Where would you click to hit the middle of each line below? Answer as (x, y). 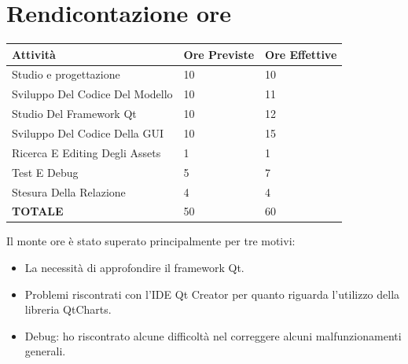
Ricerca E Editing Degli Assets (86, 152)
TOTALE (38, 211)
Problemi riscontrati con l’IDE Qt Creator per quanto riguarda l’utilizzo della (212, 294)
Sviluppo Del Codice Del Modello (92, 94)
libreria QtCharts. (68, 309)
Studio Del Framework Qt (74, 114)
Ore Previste (219, 54)
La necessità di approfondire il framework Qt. (134, 268)
